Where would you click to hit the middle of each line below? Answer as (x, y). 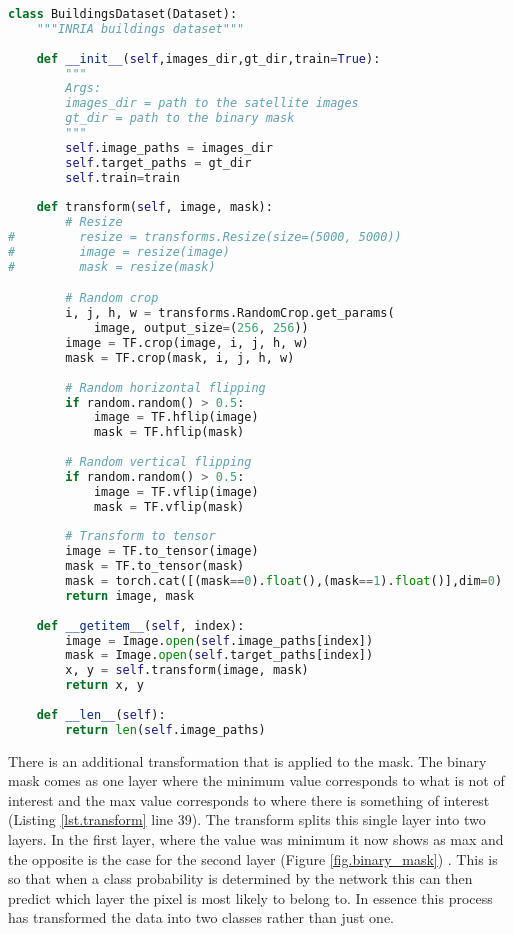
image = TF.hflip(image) (176, 417)
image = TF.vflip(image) (176, 491)
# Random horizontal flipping (165, 387)
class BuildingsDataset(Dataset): (123, 14)
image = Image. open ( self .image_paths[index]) (219, 640)
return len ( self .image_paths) (165, 729)
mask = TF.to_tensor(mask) (155, 566)
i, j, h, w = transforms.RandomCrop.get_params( (230, 313)
